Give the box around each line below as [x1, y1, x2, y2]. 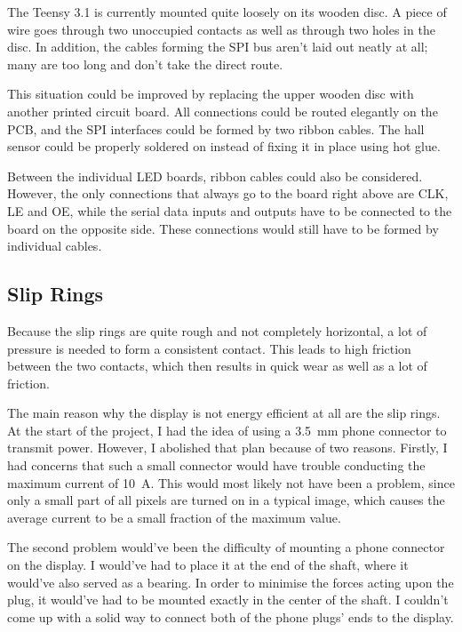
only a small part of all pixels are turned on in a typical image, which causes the [7, 491, 445, 509]
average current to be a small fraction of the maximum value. [7, 508, 341, 526]
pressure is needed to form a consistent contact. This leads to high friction [7, 339, 411, 357]
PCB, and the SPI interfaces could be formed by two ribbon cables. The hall [7, 119, 425, 138]
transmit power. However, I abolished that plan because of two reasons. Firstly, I [7, 438, 448, 457]
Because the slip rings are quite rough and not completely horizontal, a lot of [7, 321, 427, 340]
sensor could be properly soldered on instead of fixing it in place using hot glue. [7, 137, 441, 156]
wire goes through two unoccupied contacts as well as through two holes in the [7, 20, 435, 38]
